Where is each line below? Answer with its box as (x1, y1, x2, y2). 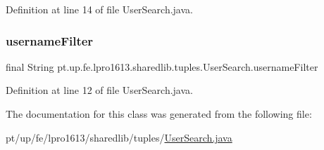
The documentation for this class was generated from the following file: (6, 107, 312, 121)
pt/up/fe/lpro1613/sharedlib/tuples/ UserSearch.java (6, 130, 232, 144)
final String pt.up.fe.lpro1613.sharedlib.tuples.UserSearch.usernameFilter (6, 59, 318, 74)
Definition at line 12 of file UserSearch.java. (6, 83, 193, 97)
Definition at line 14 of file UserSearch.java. (6, 2, 193, 16)
